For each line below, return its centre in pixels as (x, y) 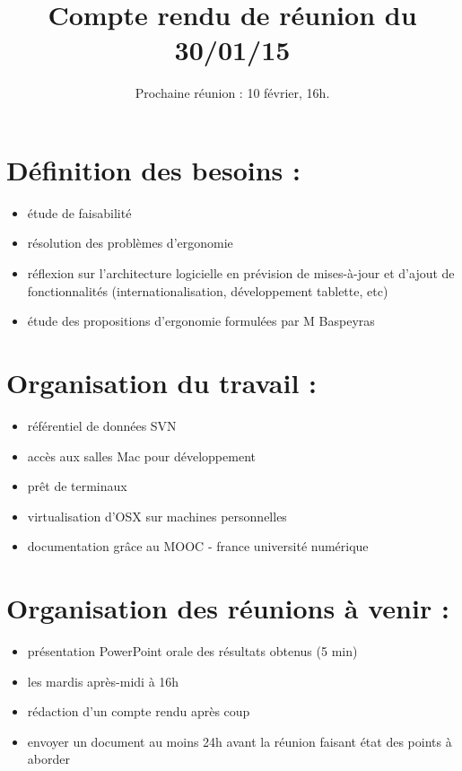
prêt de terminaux (77, 486)
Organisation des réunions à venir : (228, 608)
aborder (48, 759)
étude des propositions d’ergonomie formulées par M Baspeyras (201, 321)
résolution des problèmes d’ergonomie (130, 243)
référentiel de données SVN (102, 425)
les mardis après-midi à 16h (103, 681)
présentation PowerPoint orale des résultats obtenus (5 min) (192, 651)
